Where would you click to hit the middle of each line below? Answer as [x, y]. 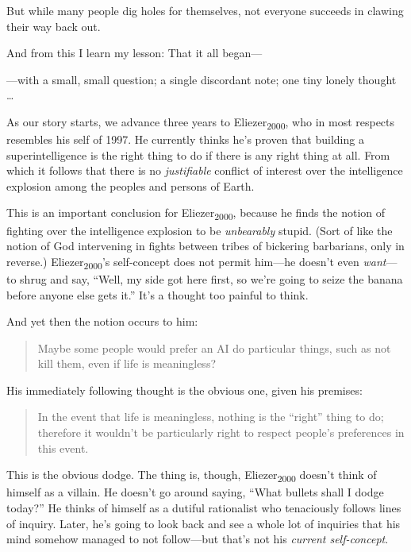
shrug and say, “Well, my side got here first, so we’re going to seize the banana [211, 278]
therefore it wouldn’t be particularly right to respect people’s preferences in [221, 432]
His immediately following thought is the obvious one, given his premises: [184, 390]
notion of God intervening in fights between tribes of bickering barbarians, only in [205, 246]
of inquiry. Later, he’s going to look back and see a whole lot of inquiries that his [204, 523]
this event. [63, 448]
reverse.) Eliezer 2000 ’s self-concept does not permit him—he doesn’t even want [196, 262]
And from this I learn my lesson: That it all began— [134, 53]
